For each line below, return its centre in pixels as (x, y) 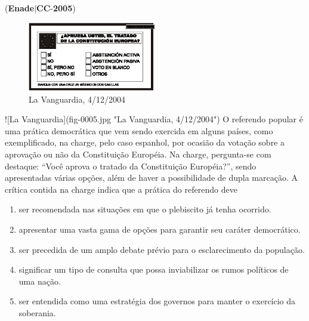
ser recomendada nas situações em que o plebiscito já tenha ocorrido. (145, 209)
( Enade (20, 8)
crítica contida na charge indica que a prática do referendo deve (121, 189)
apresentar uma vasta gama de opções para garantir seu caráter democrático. (160, 229)
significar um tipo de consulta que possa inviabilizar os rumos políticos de (154, 269)
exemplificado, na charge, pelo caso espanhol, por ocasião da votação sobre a (145, 142)
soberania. (37, 312)
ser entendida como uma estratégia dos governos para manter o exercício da (157, 301)
